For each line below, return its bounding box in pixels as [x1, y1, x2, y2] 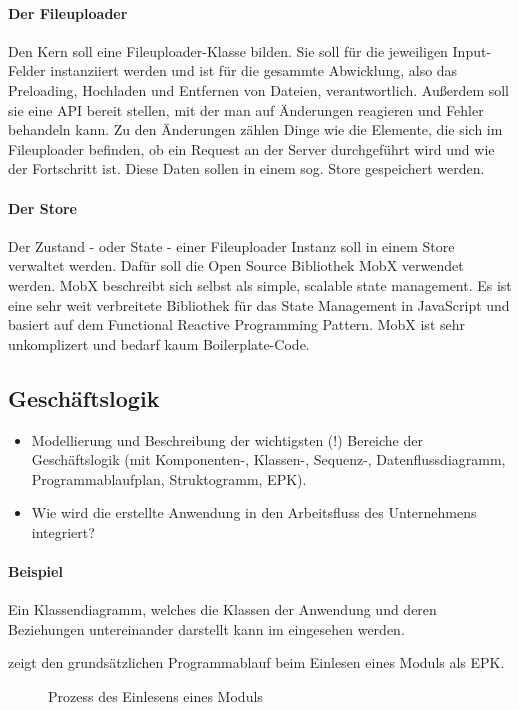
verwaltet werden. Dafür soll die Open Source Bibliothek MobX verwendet [8, 255, 464, 276]
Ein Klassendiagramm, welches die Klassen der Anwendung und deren [8, 599, 437, 620]
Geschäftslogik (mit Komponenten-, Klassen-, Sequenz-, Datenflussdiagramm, [31, 449, 506, 470]
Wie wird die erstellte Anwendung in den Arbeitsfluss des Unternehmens [31, 502, 477, 523]
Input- [452, 40, 492, 61]
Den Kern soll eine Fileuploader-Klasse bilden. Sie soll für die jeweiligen [8, 40, 448, 61]
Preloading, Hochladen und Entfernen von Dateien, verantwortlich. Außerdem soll [8, 79, 510, 100]
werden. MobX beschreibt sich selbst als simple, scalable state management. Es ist [8, 274, 512, 295]
